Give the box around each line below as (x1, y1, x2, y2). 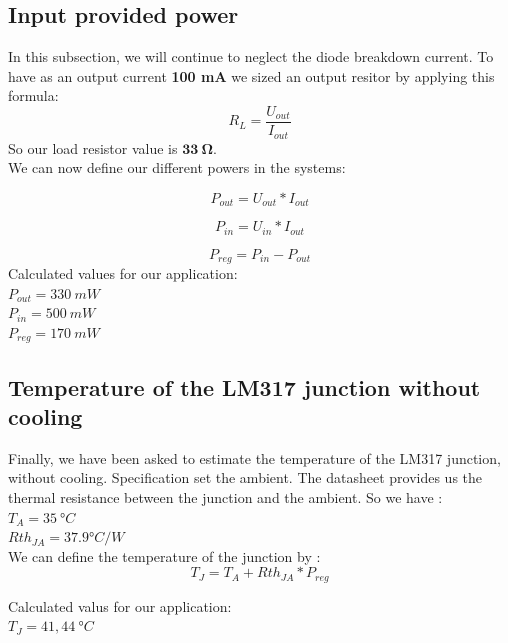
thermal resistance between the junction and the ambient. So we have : (8, 487, 443, 508)
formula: (8, 85, 59, 106)
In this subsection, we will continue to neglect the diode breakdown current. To (8, 46, 494, 67)
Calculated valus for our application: (8, 595, 232, 616)
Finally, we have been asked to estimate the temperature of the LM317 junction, (8, 447, 501, 468)
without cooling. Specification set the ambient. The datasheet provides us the (8, 467, 483, 488)
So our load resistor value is (8, 137, 178, 158)
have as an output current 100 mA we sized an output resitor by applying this (8, 65, 495, 86)
